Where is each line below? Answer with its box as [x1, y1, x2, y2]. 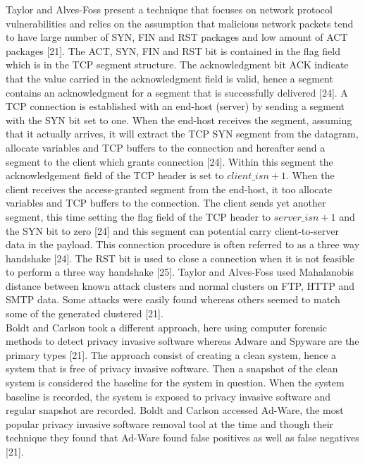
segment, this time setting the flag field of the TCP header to [6, 209, 271, 224]
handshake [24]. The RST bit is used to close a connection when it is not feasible [6, 250, 354, 265]
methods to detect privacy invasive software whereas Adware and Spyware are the [6, 334, 359, 348]
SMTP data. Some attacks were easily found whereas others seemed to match [6, 292, 340, 307]
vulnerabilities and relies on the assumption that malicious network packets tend [6, 16, 354, 30]
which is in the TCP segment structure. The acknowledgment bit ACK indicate [6, 57, 349, 72]
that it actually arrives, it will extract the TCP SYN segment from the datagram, [6, 126, 359, 141]
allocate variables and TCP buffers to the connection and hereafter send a [6, 140, 326, 154]
